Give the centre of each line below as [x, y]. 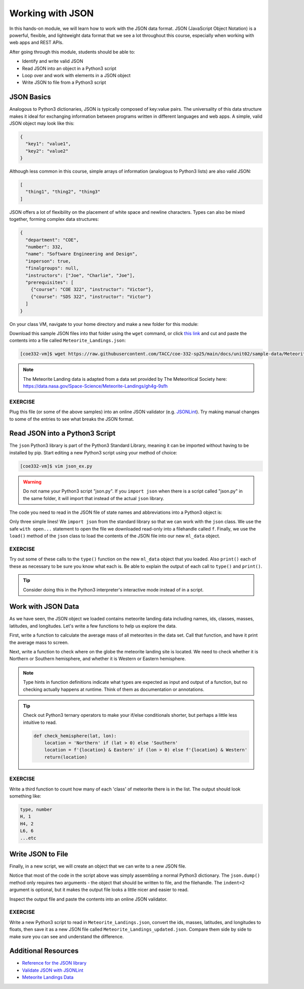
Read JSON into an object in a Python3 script [69, 68]
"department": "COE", [52, 240]
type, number [36, 809]
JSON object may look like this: [42, 123]
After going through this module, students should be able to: [72, 52]
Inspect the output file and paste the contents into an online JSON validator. [88, 899]
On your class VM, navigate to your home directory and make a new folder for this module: [104, 324]
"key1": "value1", [48, 144]
